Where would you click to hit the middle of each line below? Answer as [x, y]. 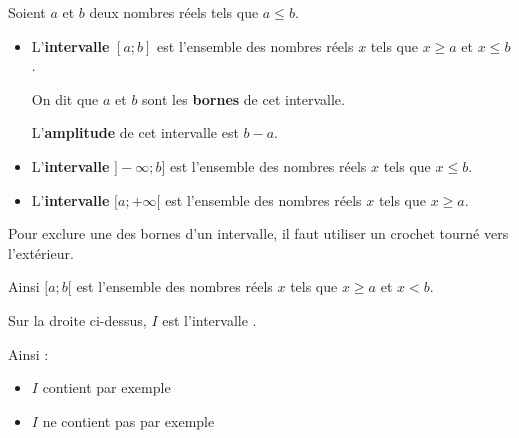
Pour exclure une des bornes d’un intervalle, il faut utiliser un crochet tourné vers [258, 233]
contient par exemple [106, 387]
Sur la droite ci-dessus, [77, 319]
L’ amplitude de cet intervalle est [135, 132]
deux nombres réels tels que [174, 12]
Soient [27, 12]
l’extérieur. [41, 252]
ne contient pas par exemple [128, 420]
